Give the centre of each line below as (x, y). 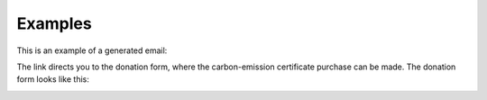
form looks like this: (53, 79)
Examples (54, 23)
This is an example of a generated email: (92, 50)
